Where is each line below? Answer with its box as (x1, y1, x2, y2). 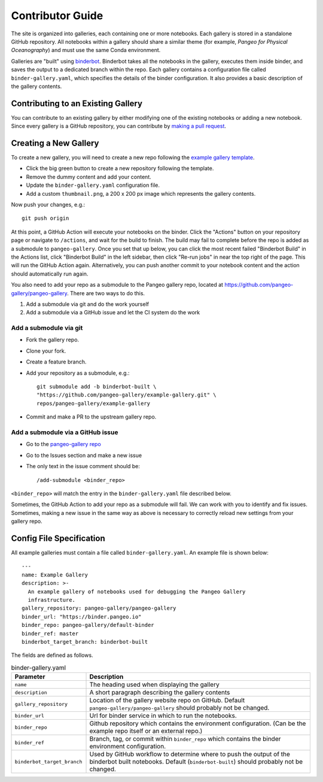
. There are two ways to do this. (66, 289, 145, 296)
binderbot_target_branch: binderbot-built (22, 638, 148, 645)
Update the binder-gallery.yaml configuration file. (26, 181, 160, 189)
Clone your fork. (26, 347, 66, 354)
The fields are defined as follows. (11, 651, 93, 659)
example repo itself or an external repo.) (89, 727, 203, 735)
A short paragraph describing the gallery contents (89, 689, 230, 697)
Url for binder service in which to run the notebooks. (89, 711, 237, 720)
